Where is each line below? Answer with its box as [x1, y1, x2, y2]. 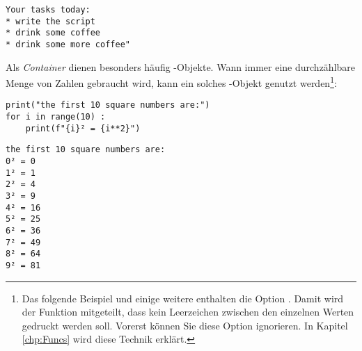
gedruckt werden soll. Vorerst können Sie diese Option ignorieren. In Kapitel [22, 318, 348, 332]
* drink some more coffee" [6, 39, 130, 49]
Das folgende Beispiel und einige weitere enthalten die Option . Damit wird [22, 291, 344, 305]
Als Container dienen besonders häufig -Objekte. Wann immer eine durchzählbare [6, 59, 356, 74]
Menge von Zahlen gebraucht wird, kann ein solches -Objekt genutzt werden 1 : [6, 74, 337, 90]
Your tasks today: [6, 5, 90, 15]
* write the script [6, 16, 95, 26]
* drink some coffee [6, 28, 101, 38]
